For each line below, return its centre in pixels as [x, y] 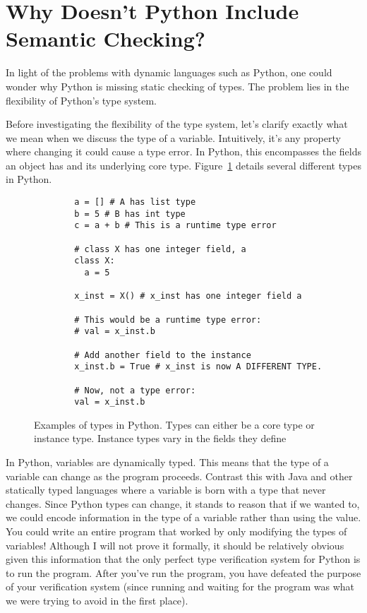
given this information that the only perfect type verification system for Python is [183, 559]
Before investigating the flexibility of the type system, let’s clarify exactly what [177, 124]
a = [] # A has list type [135, 202]
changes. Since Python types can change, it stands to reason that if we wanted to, [183, 503]
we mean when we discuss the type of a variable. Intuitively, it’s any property [173, 137]
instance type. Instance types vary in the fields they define [160, 438]
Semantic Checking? [106, 38]
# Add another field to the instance [163, 355]
